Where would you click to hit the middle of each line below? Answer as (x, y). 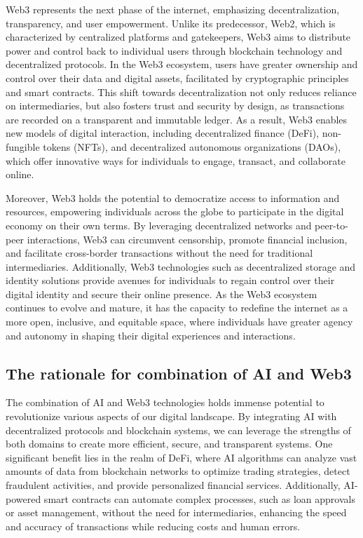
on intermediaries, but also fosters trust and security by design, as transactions (175, 106)
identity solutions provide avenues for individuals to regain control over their (170, 280)
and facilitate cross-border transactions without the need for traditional (159, 253)
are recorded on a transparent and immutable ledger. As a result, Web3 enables (177, 119)
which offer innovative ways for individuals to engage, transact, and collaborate (176, 160)
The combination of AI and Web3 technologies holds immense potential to (165, 402)
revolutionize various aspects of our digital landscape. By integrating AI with (171, 416)
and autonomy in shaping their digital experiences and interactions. (151, 335)
